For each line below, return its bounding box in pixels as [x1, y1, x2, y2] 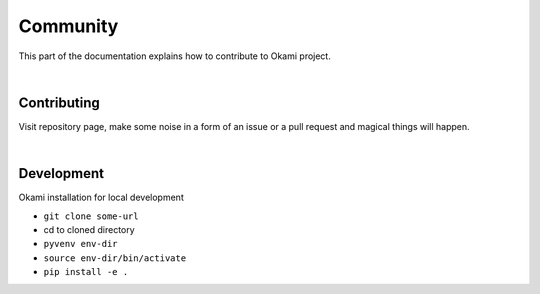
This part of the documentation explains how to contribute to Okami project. [18, 50, 332, 62]
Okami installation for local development [18, 191, 184, 204]
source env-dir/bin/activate [43, 252, 187, 264]
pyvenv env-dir [43, 238, 119, 250]
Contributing [18, 94, 100, 111]
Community [18, 15, 119, 37]
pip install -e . [43, 266, 129, 278]
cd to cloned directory [43, 223, 135, 235]
